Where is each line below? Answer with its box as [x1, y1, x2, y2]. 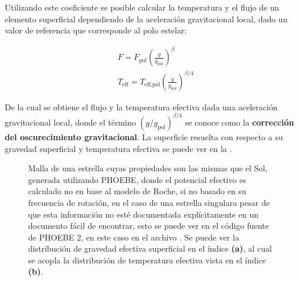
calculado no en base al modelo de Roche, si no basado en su [28, 185, 246, 197]
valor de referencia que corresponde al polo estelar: [5, 24, 187, 36]
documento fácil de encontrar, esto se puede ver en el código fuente [28, 219, 269, 232]
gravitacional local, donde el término [5, 116, 136, 128]
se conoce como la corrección [185, 116, 294, 128]
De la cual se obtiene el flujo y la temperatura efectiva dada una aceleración [5, 100, 278, 113]
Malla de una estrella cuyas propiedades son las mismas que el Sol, [28, 162, 268, 174]
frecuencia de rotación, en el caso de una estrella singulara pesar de [28, 196, 270, 208]
